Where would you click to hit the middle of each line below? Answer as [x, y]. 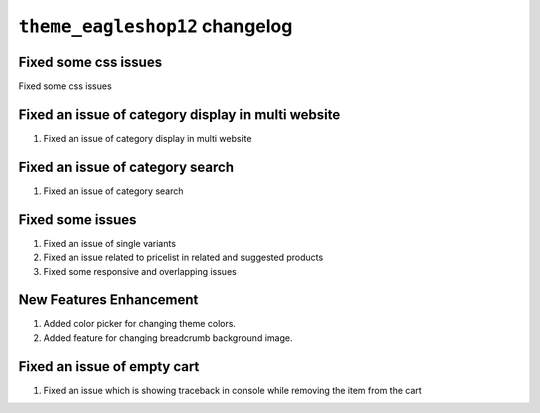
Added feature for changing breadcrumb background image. [168, 337]
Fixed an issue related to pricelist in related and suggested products [183, 257]
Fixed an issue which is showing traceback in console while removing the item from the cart [232, 390]
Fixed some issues [77, 219]
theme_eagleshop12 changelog [155, 26]
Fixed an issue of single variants [110, 243]
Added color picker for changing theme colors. [140, 324]
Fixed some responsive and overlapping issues [140, 271]
